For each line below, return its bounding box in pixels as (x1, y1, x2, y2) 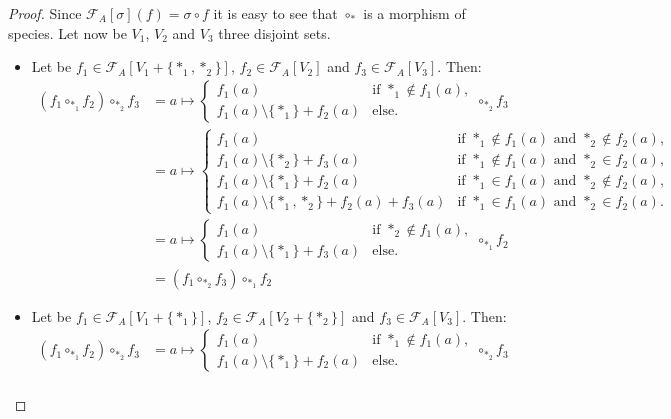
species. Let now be (8, 22, 127, 43)
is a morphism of (363, 3, 466, 23)
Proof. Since (8, 3, 82, 23)
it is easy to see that (213, 3, 338, 23)
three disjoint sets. (218, 22, 331, 43)
